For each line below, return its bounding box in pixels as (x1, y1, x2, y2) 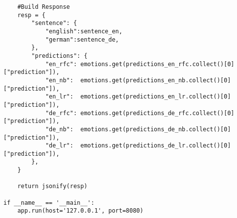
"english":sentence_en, (45, 27, 123, 35)
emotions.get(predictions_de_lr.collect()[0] (80, 142, 231, 149)
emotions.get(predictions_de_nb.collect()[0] (80, 125, 231, 133)
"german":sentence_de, (45, 36, 119, 43)
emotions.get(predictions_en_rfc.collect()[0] (80, 60, 235, 68)
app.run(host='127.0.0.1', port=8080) (17, 207, 144, 215)
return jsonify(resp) (17, 183, 87, 190)
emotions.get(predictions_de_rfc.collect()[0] (80, 109, 235, 117)
